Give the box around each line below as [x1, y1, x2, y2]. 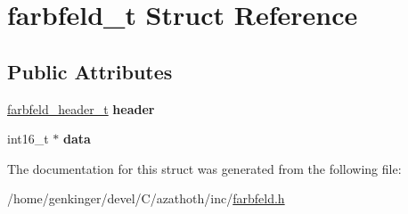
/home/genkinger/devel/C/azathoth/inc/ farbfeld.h [7, 189, 285, 208]
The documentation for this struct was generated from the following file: [7, 159, 402, 177]
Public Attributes [7, 57, 173, 85]
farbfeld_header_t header [7, 99, 155, 118]
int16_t [7, 129, 49, 148]
